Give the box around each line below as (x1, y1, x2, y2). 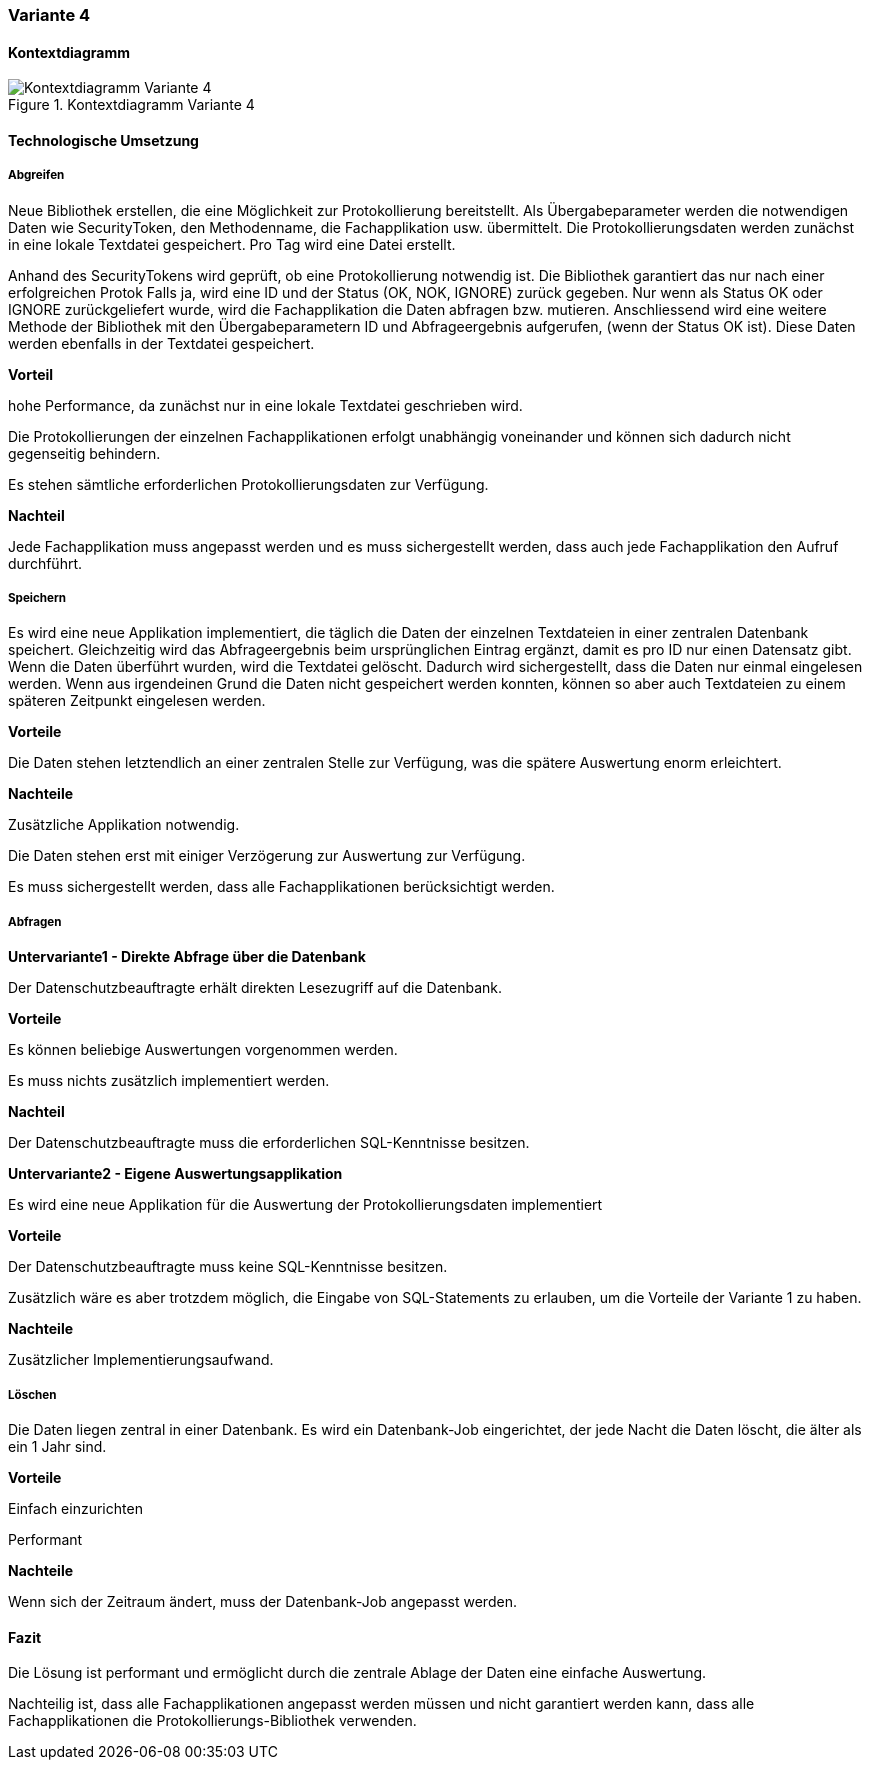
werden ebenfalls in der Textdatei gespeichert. (8, 334, 315, 352)
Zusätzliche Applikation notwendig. (8, 816, 240, 834)
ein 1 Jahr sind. (8, 1437, 107, 1455)
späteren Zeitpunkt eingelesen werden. (8, 692, 266, 710)
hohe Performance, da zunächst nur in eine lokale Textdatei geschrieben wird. (8, 396, 523, 414)
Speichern (8, 591, 66, 605)
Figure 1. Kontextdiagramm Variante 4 (8, 96, 255, 114)
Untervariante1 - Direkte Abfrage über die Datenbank (8, 948, 366, 966)
